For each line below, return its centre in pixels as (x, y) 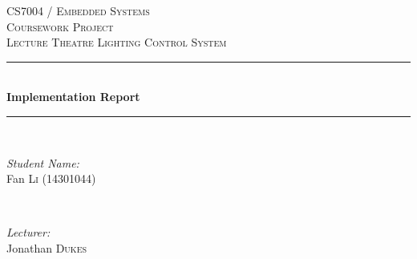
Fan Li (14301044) (51, 178)
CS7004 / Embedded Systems (78, 10)
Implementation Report (73, 97)
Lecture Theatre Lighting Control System (117, 42)
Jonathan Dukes (47, 247)
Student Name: (43, 162)
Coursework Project (60, 26)
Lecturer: (28, 232)
